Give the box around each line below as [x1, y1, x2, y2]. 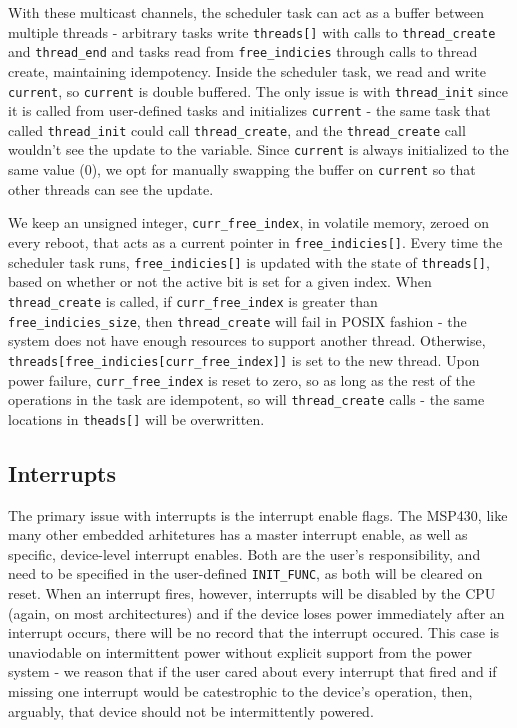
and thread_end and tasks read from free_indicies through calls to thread [8, 41, 478, 62]
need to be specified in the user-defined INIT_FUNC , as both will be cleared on [8, 563, 483, 584]
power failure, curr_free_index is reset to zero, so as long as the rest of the [8, 369, 475, 390]
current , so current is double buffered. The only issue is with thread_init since [8, 80, 508, 101]
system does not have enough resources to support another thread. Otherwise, [8, 330, 486, 351]
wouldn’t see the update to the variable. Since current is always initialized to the [8, 139, 509, 160]
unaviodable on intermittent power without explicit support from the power [8, 641, 472, 662]
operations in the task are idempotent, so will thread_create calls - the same [8, 389, 485, 410]
